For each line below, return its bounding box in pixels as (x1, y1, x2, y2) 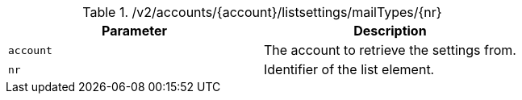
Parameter (102, 23, 167, 39)
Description (353, 23, 427, 39)
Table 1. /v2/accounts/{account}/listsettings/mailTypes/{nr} (82, 4, 442, 20)
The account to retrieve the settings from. (263, 42, 516, 58)
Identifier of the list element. (263, 61, 435, 77)
